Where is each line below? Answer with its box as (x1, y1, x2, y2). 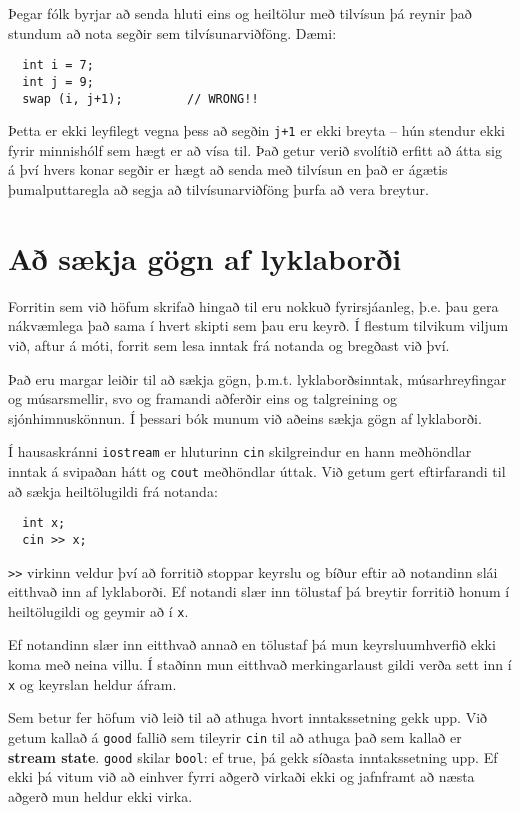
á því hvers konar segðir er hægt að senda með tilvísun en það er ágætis (8, 159, 448, 180)
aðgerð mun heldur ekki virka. (8, 785, 193, 806)
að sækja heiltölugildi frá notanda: (8, 480, 218, 501)
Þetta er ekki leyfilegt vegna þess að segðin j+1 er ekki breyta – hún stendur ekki (8, 120, 505, 141)
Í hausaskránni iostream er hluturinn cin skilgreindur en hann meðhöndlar (8, 441, 472, 462)
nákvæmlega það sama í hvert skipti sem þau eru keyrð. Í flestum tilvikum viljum (8, 315, 509, 336)
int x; (22, 516, 66, 531)
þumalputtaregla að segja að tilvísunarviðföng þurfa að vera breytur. (8, 179, 429, 199)
